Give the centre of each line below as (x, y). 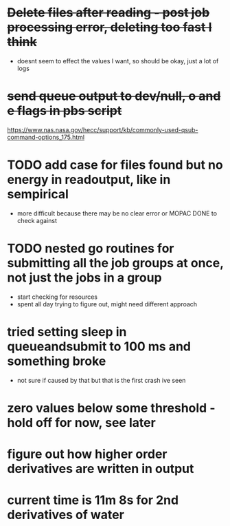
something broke (57, 361)
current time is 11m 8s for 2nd (93, 500)
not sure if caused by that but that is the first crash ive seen (101, 380)
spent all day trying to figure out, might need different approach (107, 304)
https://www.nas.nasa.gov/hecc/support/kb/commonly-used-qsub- (103, 129)
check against (37, 220)
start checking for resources (57, 297)
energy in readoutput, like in (89, 180)
